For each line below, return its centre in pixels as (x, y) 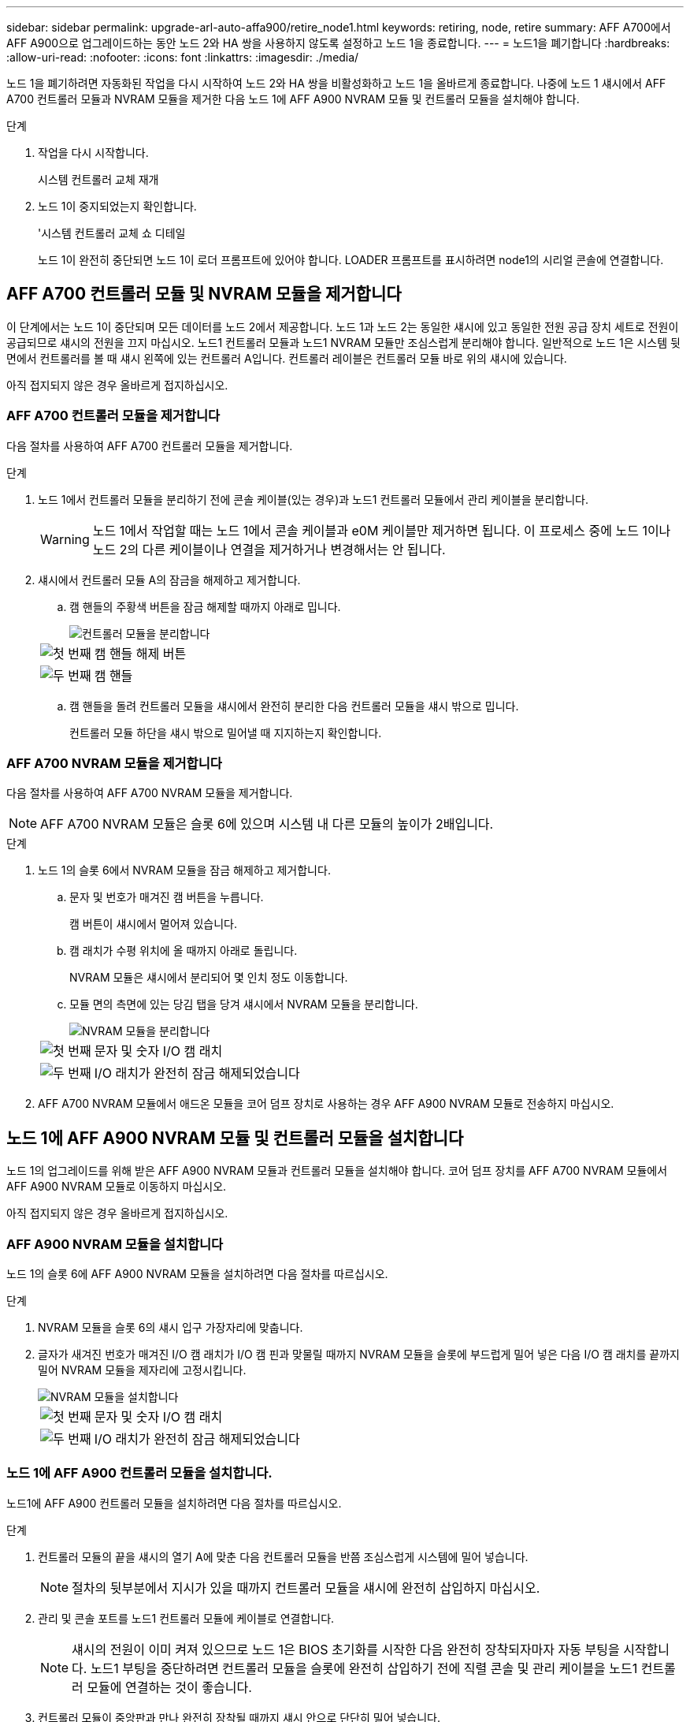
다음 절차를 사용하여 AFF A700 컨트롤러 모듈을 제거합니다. (150, 445)
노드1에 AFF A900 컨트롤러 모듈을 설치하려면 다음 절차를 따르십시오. (174, 1503)
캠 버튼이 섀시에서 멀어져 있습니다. (153, 924)
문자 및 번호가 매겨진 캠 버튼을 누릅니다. (167, 897)
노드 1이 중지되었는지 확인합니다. (117, 206)
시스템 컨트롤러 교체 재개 (98, 179)
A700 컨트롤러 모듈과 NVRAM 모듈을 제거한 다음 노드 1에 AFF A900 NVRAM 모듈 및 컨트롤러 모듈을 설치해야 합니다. (293, 99)
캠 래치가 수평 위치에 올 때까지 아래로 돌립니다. (184, 951)
